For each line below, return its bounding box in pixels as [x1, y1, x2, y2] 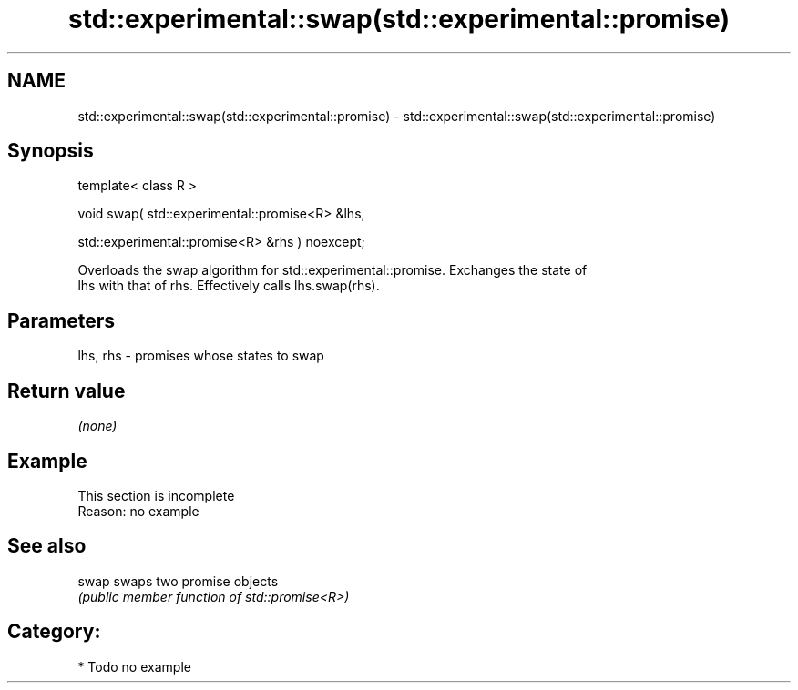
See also [7, 534, 87, 558]
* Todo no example [77, 658, 191, 675]
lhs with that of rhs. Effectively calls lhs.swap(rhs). [77, 278, 380, 294]
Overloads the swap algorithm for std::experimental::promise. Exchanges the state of [77, 262, 588, 279]
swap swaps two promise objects [77, 573, 279, 589]
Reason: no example [77, 502, 199, 519]
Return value [7, 379, 126, 402]
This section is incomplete [77, 487, 235, 503]
